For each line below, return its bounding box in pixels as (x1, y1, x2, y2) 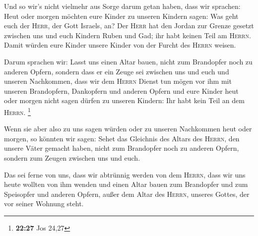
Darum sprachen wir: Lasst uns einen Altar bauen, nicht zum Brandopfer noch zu (4, 56, 253, 66)
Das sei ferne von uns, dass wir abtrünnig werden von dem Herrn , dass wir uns (4, 169, 246, 179)
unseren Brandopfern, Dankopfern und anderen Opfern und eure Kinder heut (4, 85, 239, 96)
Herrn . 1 (4, 105, 31, 117)
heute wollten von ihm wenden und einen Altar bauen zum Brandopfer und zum (4, 179, 248, 189)
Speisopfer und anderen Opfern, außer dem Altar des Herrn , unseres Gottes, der (4, 188, 250, 199)
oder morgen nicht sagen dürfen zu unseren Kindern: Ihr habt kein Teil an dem (4, 95, 245, 106)
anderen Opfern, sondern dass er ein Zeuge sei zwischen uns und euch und (4, 66, 229, 76)
